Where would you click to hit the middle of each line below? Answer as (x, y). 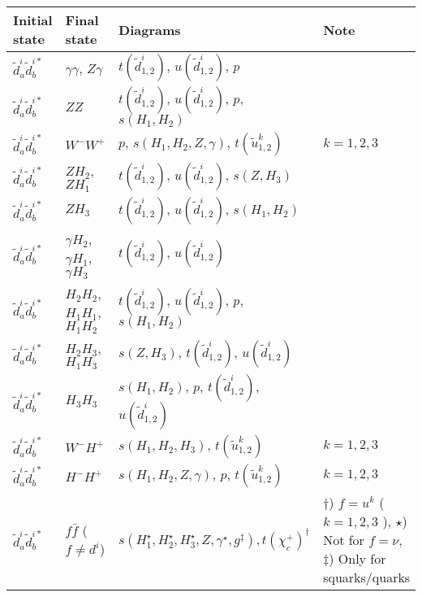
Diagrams (150, 29)
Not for (344, 539)
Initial (33, 20)
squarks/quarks (367, 577)
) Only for (357, 558)
